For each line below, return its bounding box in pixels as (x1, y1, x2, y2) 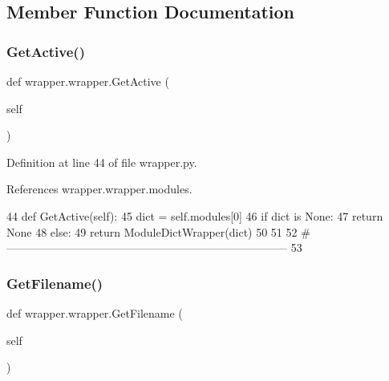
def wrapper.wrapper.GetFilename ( (6, 304, 183, 321)
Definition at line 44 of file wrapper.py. (6, 153, 197, 170)
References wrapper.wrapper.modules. (6, 180, 192, 197)
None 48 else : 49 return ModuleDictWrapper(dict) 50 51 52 (6, 223, 298, 240)
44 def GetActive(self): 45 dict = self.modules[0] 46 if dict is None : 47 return (6, 207, 383, 224)
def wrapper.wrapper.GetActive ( (6, 73, 169, 89)
